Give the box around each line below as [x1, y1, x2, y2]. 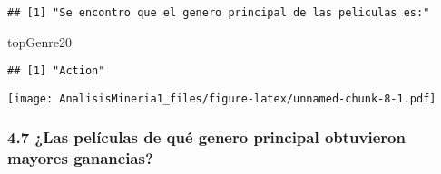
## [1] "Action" [7, 64, 105, 78]
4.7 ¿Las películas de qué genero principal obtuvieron [7, 126, 406, 149]
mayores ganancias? [7, 147, 153, 169]
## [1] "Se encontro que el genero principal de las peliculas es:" [7, 6, 430, 19]
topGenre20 [7, 32, 72, 51]
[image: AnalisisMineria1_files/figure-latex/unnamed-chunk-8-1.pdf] [7, 92, 436, 105]
